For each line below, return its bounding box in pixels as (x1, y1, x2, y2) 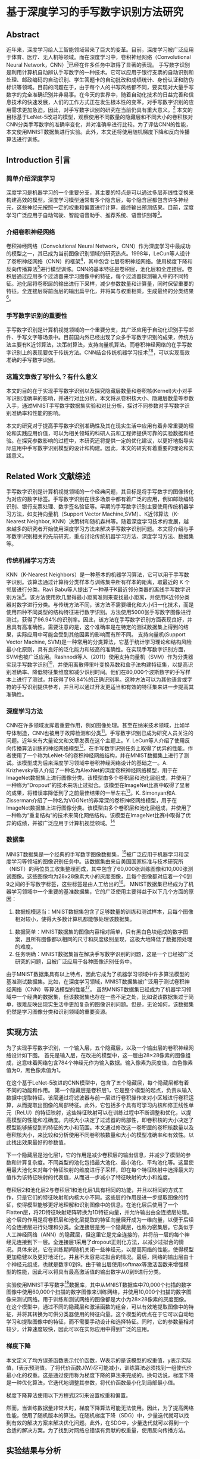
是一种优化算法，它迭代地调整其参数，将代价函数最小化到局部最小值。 (6, 1379, 179, 1386)
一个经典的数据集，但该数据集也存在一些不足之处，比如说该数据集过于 (16, 993, 189, 1000)
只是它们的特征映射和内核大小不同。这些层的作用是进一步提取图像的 (16, 1194, 183, 1201)
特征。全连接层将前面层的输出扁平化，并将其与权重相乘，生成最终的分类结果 (6, 288, 194, 295)
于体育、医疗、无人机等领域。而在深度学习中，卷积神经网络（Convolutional (6, 54, 192, 60)
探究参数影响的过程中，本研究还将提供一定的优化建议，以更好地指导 (21, 437, 189, 444)
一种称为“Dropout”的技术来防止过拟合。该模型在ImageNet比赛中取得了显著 (6, 782, 190, 789)
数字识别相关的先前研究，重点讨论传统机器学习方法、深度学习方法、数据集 (11, 532, 194, 539)
